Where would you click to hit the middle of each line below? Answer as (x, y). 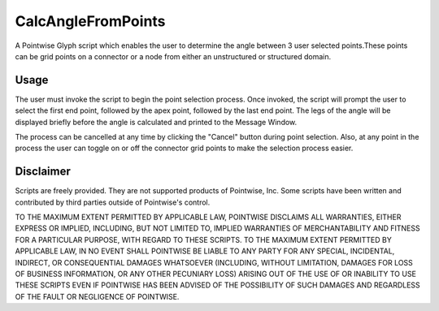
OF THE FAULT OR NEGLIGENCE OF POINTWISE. (97, 296)
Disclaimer (43, 172)
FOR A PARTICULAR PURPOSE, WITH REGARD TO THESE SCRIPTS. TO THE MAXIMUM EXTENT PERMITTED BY (203, 240)
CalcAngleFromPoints (90, 21)
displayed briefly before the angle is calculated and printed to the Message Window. (156, 122)
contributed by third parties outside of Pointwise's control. (113, 202)
